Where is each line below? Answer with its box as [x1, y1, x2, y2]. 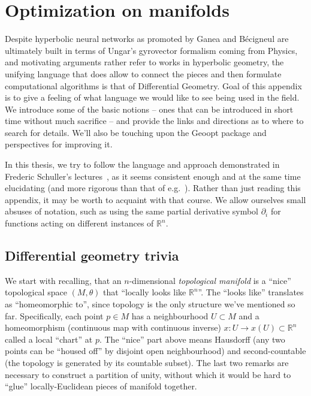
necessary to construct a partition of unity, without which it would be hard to [5, 368, 291, 380]
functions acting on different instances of [5, 217, 154, 229]
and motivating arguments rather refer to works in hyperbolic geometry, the [5, 56, 284, 68]
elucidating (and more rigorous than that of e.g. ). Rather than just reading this [5, 182, 301, 194]
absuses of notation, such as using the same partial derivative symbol [5, 205, 259, 217]
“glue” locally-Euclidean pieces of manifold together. [5, 380, 197, 392]
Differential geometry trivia [5, 246, 179, 265]
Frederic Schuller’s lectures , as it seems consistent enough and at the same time [5, 170, 301, 182]
